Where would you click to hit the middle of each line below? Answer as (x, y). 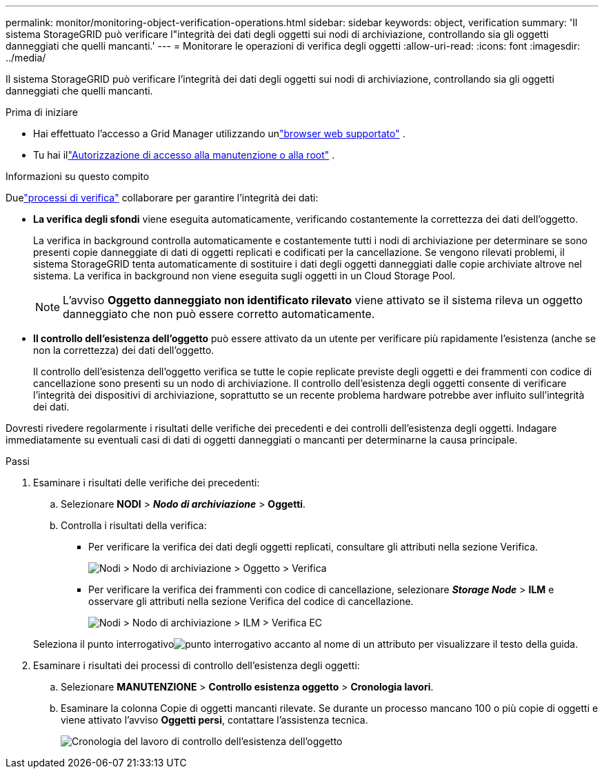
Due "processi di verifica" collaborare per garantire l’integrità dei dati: (162, 198)
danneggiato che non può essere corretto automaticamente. (219, 314)
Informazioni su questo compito (78, 176)
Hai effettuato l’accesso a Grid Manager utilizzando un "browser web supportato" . (219, 133)
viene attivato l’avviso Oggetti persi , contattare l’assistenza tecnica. (214, 720)
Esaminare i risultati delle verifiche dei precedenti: (147, 483)
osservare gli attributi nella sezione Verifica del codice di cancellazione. (251, 601)
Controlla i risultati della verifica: (134, 525)
